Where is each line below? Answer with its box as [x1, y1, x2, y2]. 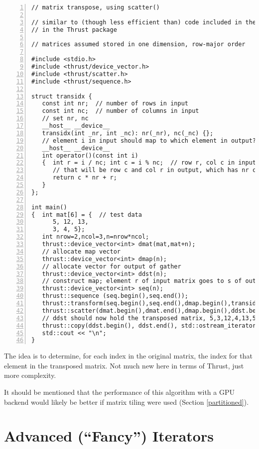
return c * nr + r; [52, 174, 117, 181]
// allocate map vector [42, 248, 121, 255]
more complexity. [4, 370, 56, 380]
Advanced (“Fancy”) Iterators [4, 426, 214, 446]
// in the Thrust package [31, 26, 117, 33]
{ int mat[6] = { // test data [31, 211, 142, 218]
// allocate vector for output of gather [42, 263, 181, 270]
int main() [31, 203, 67, 211]
